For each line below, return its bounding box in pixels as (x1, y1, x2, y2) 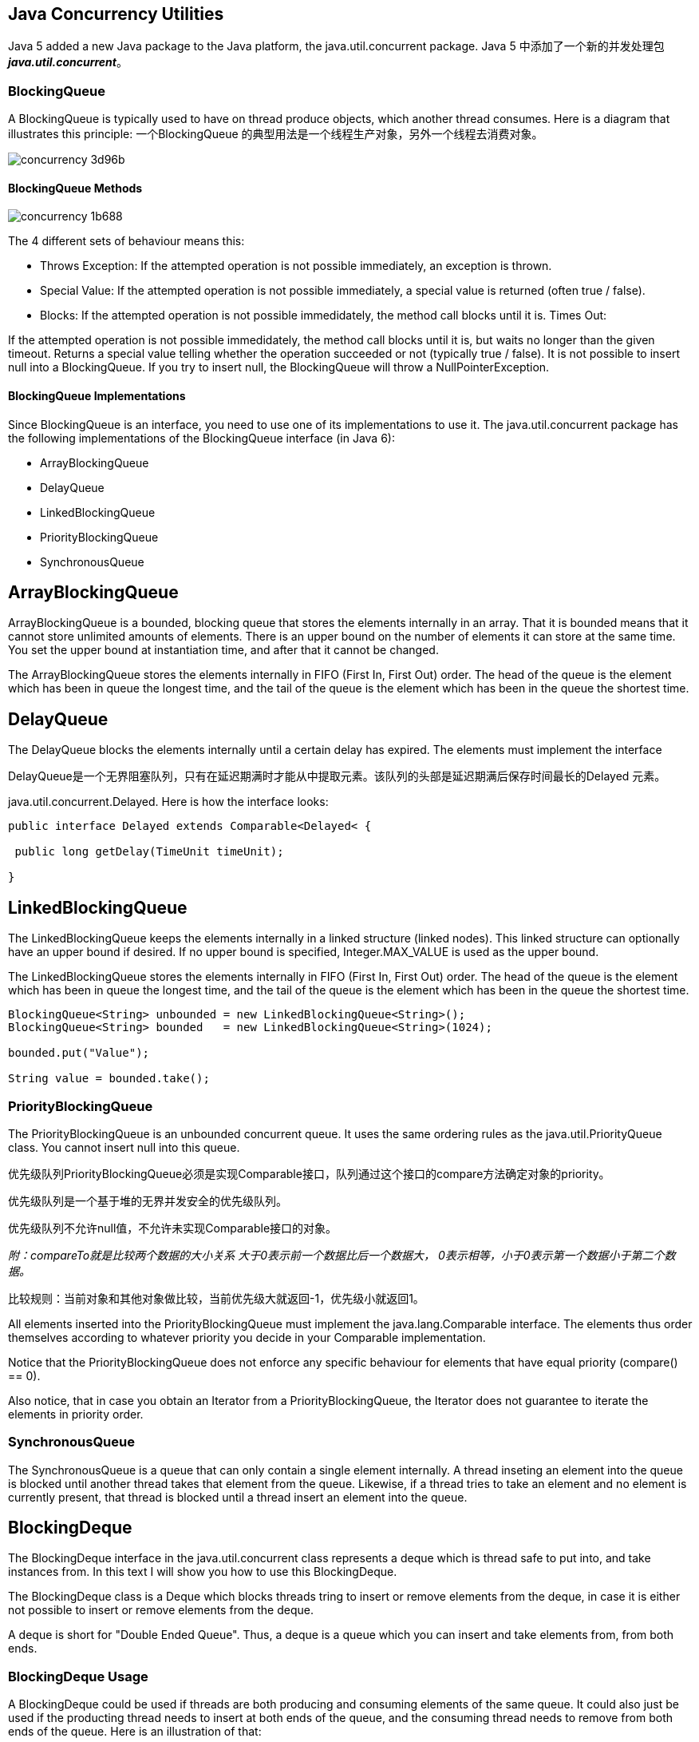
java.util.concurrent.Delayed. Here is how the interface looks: (8, 795, 329, 809)
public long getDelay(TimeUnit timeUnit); (14, 845, 284, 859)
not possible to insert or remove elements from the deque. (8, 1603, 314, 1617)
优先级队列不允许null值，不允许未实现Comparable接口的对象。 (8, 1220, 338, 1235)
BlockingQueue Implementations (8, 389, 186, 403)
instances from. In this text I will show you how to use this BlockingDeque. (8, 1565, 397, 1579)
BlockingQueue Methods (8, 181, 143, 195)
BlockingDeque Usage (8, 1668, 148, 1684)
